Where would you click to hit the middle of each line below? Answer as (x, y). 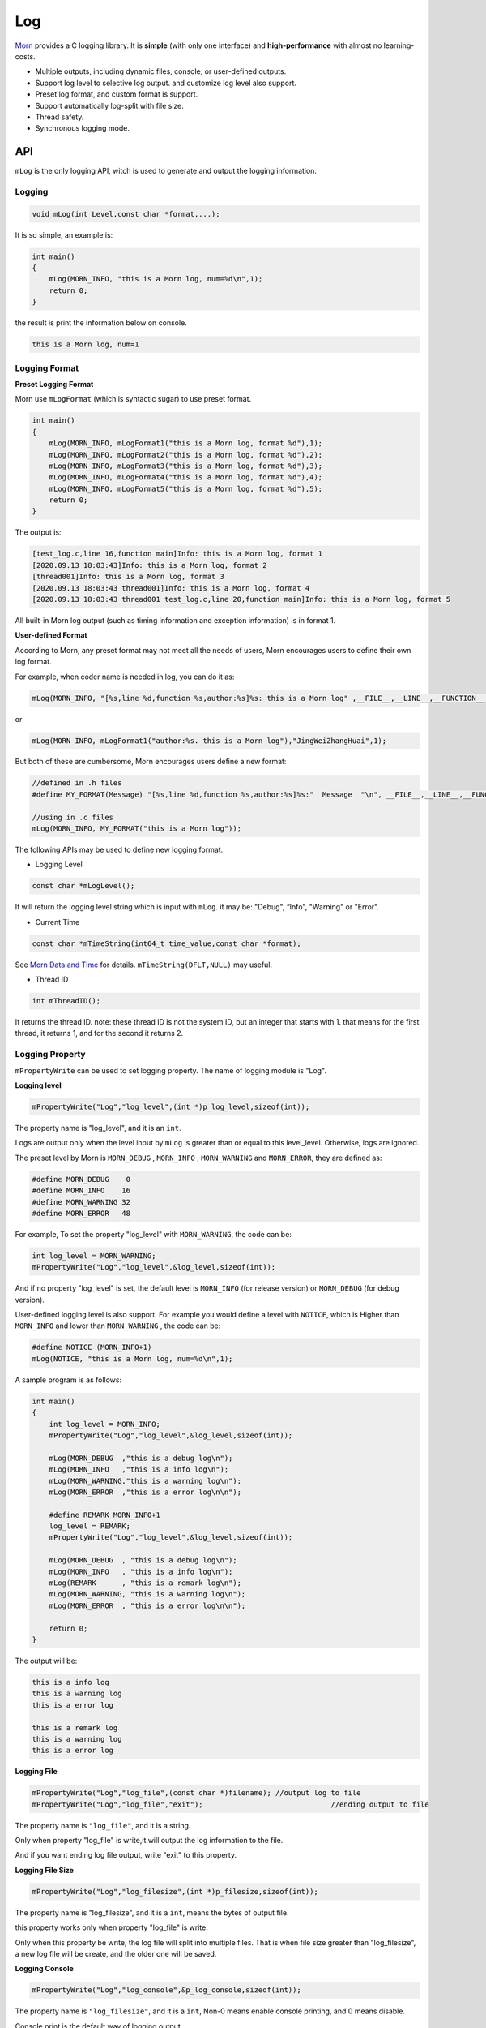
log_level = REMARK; (90, 1526)
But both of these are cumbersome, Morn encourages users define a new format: (151, 762)
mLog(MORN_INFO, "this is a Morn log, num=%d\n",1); (156, 279)
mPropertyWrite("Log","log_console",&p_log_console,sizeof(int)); (166, 1990)
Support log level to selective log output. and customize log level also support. (166, 83)
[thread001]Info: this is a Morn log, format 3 (128, 577)
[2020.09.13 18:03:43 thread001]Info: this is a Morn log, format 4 (171, 588)
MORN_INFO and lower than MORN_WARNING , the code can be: (118, 1326)
